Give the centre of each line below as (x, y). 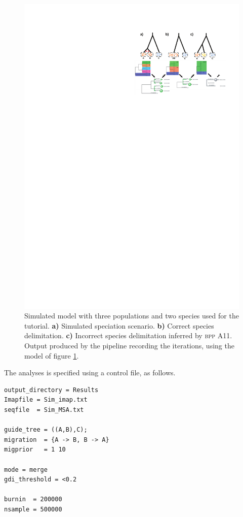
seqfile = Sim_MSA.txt (44, 410)
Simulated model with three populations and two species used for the (132, 316)
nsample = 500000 (33, 509)
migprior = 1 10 (35, 450)
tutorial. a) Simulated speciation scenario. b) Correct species (119, 325)
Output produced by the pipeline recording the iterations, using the (129, 346)
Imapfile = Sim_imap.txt (46, 400)
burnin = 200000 (33, 499)
